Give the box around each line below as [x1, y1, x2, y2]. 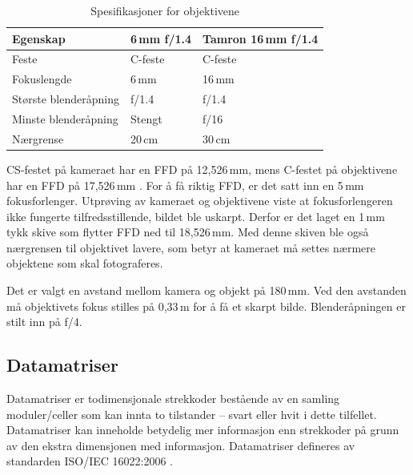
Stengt [130, 110, 162, 127]
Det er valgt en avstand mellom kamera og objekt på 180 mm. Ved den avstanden [6, 282, 407, 299]
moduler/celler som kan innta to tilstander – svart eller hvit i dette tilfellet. [6, 405, 377, 422]
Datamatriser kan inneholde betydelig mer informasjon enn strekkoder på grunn [6, 421, 399, 438]
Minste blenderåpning [12, 110, 118, 127]
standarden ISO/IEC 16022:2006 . [6, 453, 174, 469]
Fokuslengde [12, 70, 72, 87]
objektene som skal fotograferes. [6, 255, 163, 272]
